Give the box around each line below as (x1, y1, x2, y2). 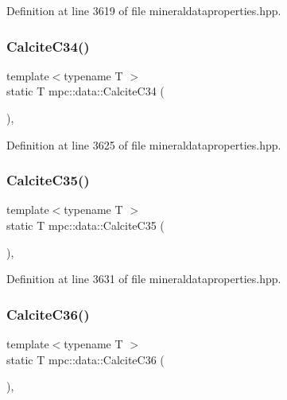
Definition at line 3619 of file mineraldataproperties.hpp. (6, 2, 281, 18)
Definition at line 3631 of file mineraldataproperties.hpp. (6, 270, 281, 287)
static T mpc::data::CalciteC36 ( (6, 351, 165, 367)
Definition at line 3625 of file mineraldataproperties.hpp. (6, 136, 281, 153)
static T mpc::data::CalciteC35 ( (6, 217, 165, 233)
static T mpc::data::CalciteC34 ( (6, 83, 165, 99)
